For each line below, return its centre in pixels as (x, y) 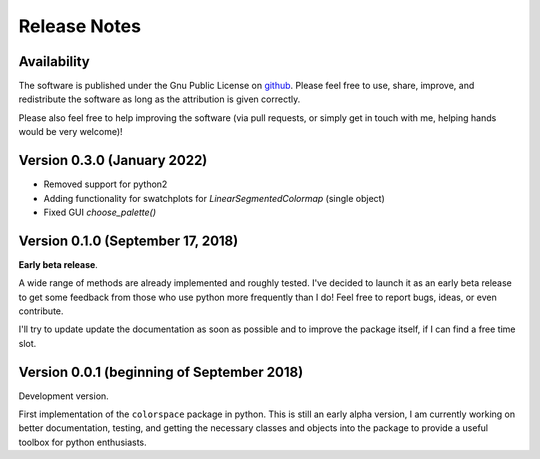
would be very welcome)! (71, 132)
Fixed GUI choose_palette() (100, 212)
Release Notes (80, 26)
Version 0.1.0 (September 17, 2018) (128, 240)
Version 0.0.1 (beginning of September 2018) (161, 371)
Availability (54, 61)
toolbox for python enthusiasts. (82, 442)
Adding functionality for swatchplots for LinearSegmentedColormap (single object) (214, 198)
